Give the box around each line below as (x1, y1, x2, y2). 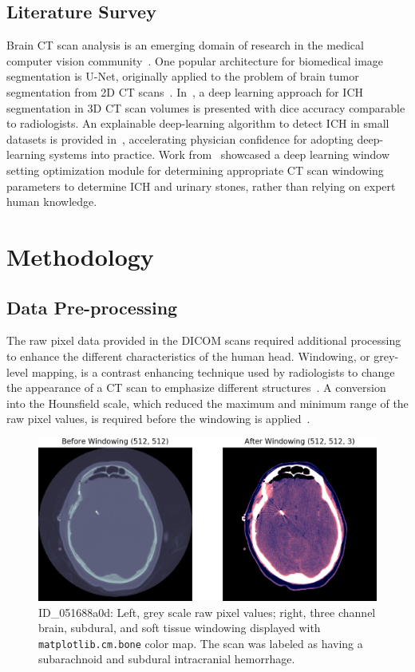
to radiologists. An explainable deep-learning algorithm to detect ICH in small (6, 115, 389, 132)
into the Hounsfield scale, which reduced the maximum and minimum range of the (6, 394, 409, 411)
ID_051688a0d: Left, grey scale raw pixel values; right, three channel (38, 603, 376, 620)
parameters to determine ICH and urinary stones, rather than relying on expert (6, 177, 396, 194)
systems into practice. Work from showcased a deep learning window (49, 146, 390, 163)
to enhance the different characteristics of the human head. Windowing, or (6, 347, 370, 364)
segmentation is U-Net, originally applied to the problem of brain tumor (6, 68, 359, 85)
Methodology (6, 239, 154, 272)
